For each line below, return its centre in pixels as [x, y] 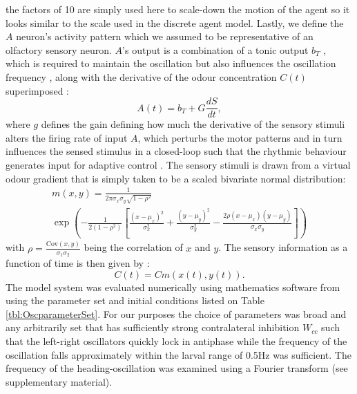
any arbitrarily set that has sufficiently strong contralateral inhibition [153, 327]
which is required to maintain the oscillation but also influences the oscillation [171, 63]
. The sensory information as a [283, 247]
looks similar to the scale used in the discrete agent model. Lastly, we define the [175, 22]
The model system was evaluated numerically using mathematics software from [173, 287]
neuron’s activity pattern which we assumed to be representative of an [165, 36]
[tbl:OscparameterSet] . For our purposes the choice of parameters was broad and [176, 313]
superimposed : [37, 90]
